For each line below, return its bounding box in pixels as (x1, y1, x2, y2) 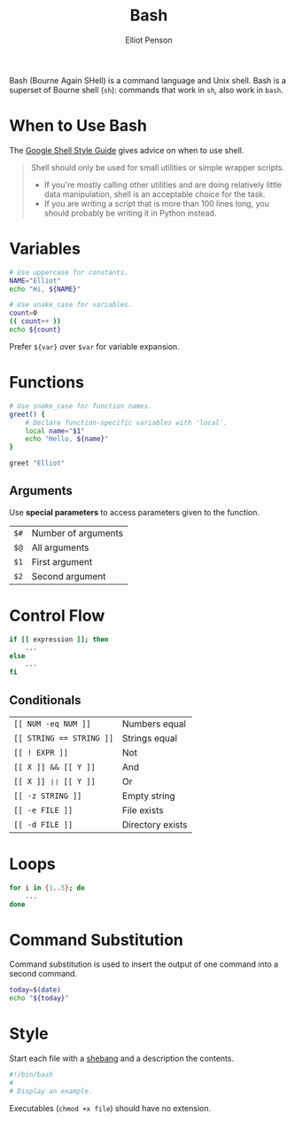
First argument (31, 555, 93, 568)
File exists (122, 804, 164, 816)
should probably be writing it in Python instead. (43, 208, 217, 218)
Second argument (31, 569, 106, 582)
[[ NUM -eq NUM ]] (13, 718, 91, 728)
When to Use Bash (9, 116, 148, 136)
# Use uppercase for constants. (9, 268, 128, 277)
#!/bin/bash (9, 1071, 53, 1079)
